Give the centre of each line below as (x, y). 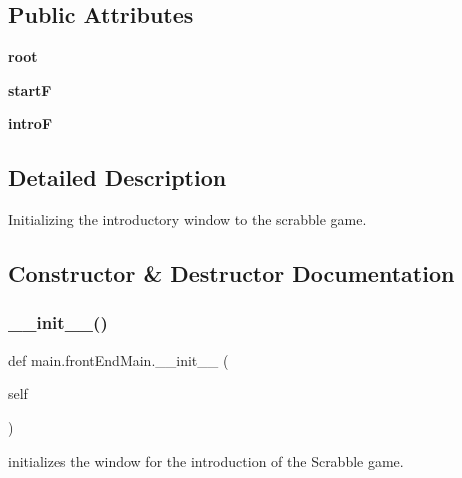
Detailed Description (117, 177)
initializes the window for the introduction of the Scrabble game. (206, 460)
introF (30, 123)
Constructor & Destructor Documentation (231, 273)
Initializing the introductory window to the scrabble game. (187, 219)
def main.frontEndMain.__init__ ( (118, 359)
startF (30, 89)
